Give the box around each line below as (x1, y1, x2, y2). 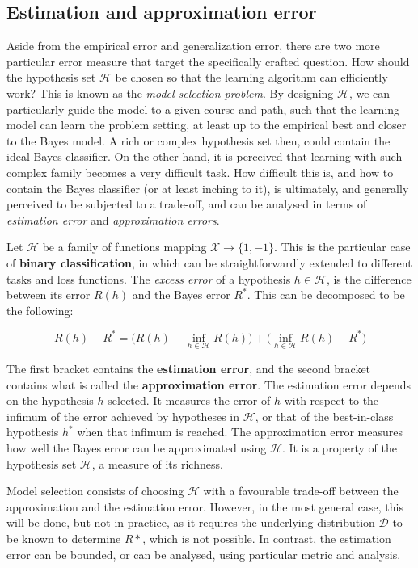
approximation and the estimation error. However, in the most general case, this (6, 498, 403, 515)
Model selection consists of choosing (6, 482, 184, 499)
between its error (6, 286, 91, 303)
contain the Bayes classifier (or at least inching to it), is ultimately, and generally (6, 179, 409, 196)
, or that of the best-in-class (255, 407, 394, 424)
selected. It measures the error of (108, 392, 271, 409)
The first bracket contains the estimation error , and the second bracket (6, 360, 371, 377)
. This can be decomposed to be (247, 286, 405, 303)
